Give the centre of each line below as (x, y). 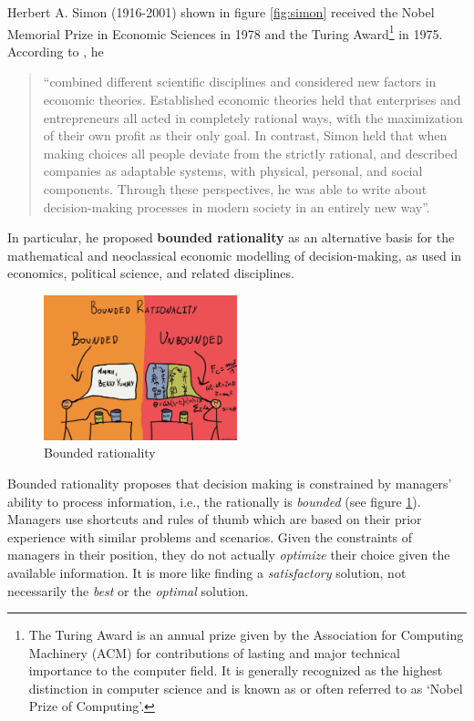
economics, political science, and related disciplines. (151, 273)
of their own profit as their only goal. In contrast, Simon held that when (245, 135)
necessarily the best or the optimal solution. (128, 590)
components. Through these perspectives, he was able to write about (235, 189)
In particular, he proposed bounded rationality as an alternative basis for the (231, 237)
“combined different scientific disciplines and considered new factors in (240, 82)
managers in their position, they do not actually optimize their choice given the (229, 555)
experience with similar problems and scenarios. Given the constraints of (210, 536)
